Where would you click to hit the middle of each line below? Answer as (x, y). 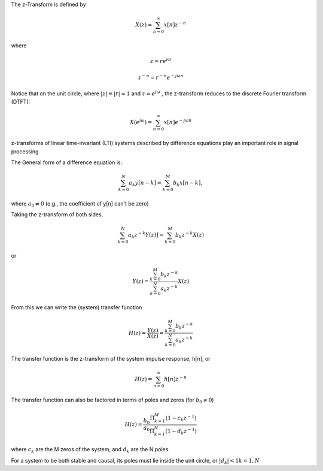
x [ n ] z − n (175, 24)
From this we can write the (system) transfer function (77, 307)
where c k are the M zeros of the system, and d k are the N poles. (91, 450)
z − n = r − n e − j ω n (161, 77)
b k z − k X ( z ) (190, 235)
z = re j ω (161, 61)
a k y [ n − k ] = (145, 184)
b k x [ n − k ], (188, 184)
